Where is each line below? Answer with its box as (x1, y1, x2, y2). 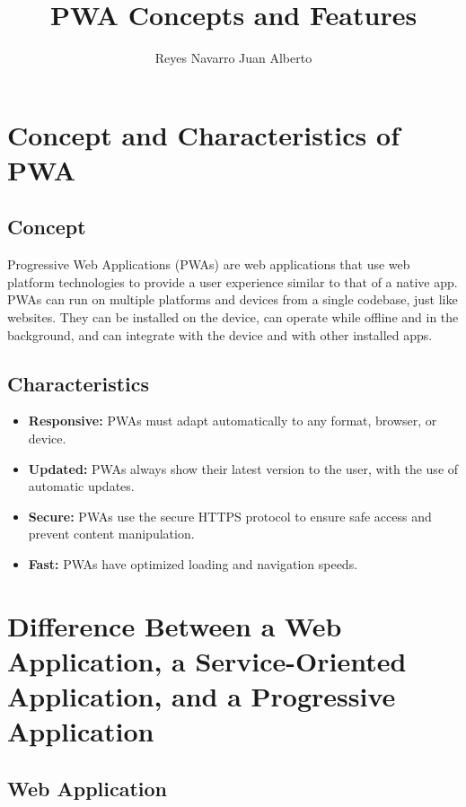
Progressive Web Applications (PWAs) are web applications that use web (7, 255, 410, 274)
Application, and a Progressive (7, 678, 396, 715)
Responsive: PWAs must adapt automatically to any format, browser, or (28, 411, 437, 430)
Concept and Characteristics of (7, 116, 400, 153)
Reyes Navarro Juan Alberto (154, 48, 312, 67)
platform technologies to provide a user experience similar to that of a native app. (7, 272, 458, 291)
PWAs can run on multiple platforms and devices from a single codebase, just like (7, 290, 458, 309)
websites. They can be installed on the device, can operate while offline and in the (7, 308, 459, 327)
